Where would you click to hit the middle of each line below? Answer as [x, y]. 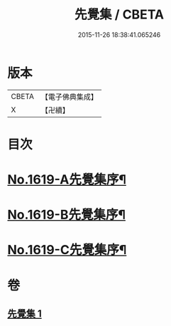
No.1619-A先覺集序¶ [67, 180]
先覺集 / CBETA [119, 15]
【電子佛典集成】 [69, 97]
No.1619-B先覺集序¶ [67, 215]
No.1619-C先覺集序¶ [67, 250]
